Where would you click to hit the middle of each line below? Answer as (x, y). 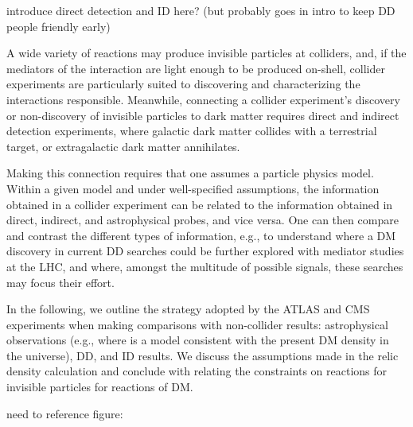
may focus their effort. (60, 282)
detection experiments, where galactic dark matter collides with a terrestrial (192, 131)
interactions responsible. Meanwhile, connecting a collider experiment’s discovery (203, 99)
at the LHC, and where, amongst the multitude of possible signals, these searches (205, 266)
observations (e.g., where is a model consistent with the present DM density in (198, 340)
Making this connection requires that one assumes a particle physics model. (190, 173)
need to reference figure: (65, 413)
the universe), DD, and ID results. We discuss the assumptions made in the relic (203, 355)
